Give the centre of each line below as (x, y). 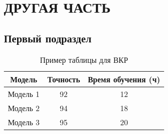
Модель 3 (24, 122)
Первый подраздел (48, 38)
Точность (64, 79)
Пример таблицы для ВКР (84, 59)
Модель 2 (24, 108)
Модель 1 (24, 94)
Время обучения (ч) (124, 79)
